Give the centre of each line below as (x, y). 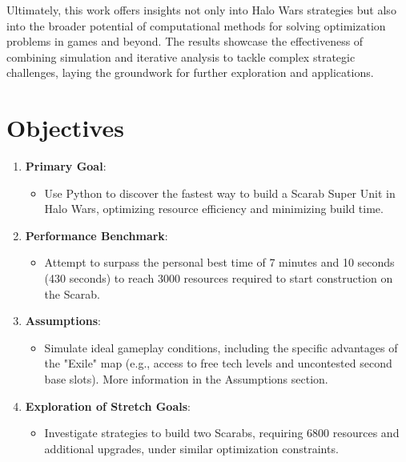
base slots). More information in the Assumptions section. (186, 379)
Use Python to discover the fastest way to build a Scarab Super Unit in (220, 193)
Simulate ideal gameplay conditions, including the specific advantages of (221, 347)
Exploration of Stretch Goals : (108, 406)
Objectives (65, 128)
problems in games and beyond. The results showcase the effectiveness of (185, 41)
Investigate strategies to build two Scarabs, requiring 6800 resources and (222, 433)
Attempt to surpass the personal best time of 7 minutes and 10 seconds (219, 262)
